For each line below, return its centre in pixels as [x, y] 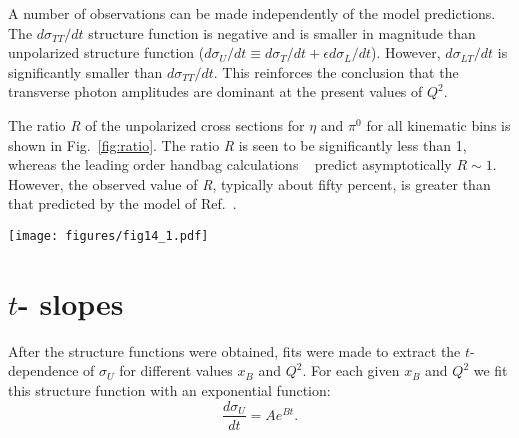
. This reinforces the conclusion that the [336, 71]
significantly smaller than [85, 71]
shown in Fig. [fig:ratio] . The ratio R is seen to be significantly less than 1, [237, 144]
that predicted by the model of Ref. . [122, 203]
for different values [176, 370]
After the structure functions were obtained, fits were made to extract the [234, 350]
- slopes [71, 302]
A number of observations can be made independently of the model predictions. [252, 13]
